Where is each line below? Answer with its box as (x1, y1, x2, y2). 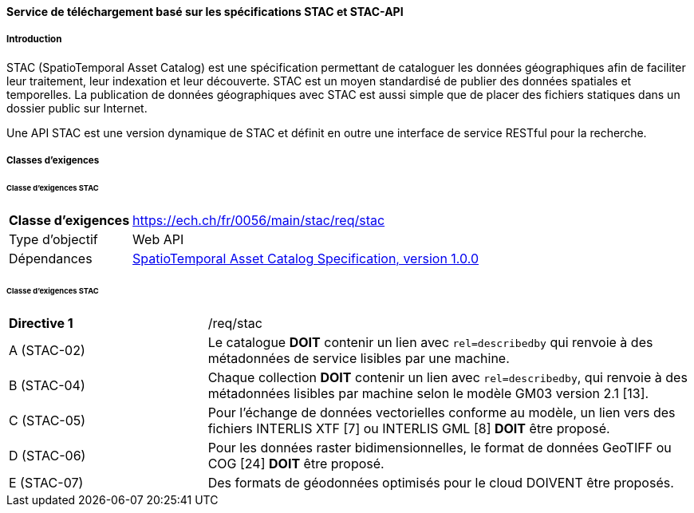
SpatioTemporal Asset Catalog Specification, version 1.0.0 (132, 250, 479, 266)
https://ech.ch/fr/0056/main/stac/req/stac (132, 211, 385, 228)
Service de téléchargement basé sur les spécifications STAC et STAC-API (6, 5, 404, 18)
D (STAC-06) (9, 447, 86, 464)
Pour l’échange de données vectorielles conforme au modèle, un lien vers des (207, 404, 676, 420)
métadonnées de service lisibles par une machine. (207, 349, 510, 366)
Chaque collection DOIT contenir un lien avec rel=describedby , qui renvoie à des (207, 369, 688, 385)
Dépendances (9, 250, 93, 266)
